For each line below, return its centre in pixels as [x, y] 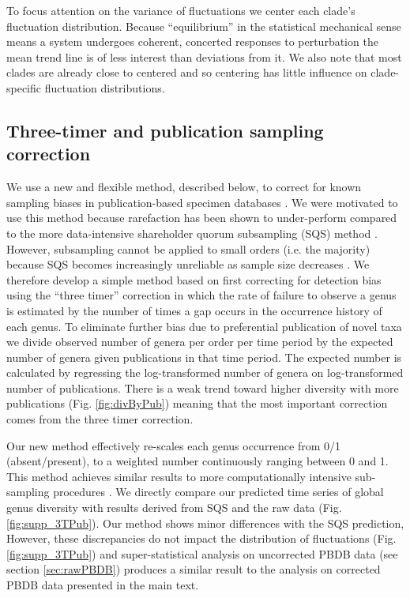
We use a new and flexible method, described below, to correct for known [184, 187]
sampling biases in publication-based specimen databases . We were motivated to [202, 202]
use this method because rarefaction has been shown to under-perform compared [202, 218]
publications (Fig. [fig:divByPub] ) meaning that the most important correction [197, 403]
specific [24, 87]
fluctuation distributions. [105, 87]
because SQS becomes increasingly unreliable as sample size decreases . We [188, 264]
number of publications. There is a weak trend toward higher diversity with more [203, 387]
